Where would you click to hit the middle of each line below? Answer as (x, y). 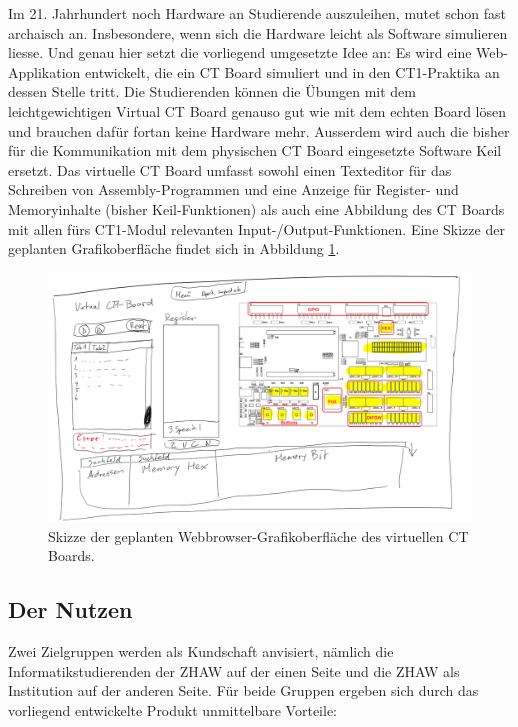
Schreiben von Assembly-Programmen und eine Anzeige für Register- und (233, 189)
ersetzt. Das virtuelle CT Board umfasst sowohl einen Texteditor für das (230, 169)
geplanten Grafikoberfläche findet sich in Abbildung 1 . (174, 248)
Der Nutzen (70, 609)
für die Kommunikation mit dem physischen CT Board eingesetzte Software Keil (255, 150)
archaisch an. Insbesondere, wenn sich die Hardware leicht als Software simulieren (258, 32)
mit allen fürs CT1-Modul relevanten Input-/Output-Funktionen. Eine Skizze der (256, 228)
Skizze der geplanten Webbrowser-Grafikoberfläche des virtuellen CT (258, 535)
